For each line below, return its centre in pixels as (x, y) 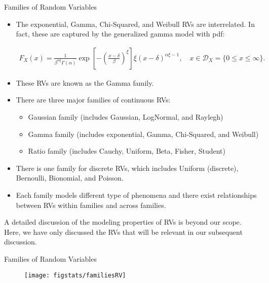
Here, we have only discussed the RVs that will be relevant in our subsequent (123, 232)
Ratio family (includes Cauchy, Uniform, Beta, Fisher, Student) (127, 151)
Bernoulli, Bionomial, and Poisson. (70, 178)
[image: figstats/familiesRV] (75, 275)
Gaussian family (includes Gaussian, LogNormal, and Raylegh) (126, 117)
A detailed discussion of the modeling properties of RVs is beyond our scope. (123, 222)
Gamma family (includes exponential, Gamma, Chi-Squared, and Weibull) (143, 134)
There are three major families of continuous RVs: (93, 100)
